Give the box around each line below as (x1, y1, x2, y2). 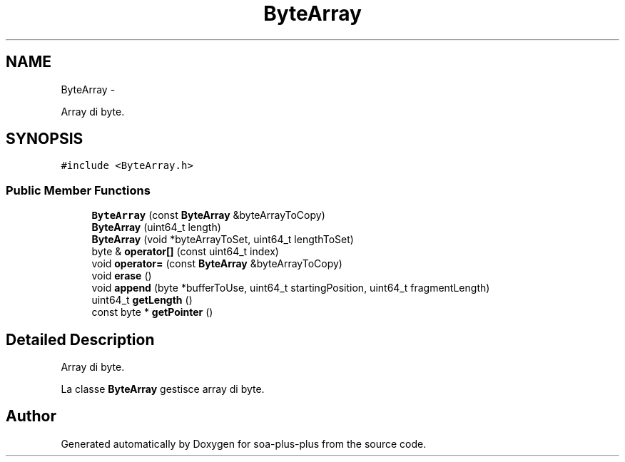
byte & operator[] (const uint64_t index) (91, 245, 279, 258)
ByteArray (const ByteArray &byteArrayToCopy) (91, 209, 325, 222)
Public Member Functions (6, 183, 151, 197)
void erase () (91, 269, 152, 282)
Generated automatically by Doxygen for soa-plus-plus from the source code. (61, 437, 427, 450)
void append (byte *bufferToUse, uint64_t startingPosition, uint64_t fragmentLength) (91, 282, 490, 294)
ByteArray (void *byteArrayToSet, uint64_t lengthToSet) (91, 233, 354, 246)
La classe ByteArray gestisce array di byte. (61, 383, 265, 396)
